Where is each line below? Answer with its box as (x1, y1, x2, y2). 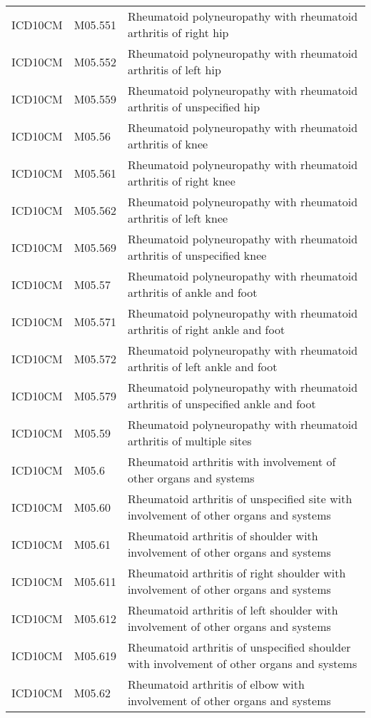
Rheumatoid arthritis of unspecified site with (127, 490, 352, 507)
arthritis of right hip (127, 24, 229, 41)
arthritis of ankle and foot (127, 284, 258, 300)
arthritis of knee (127, 136, 208, 152)
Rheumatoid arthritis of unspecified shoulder (127, 639, 351, 655)
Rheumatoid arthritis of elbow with (127, 676, 305, 692)
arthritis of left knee (127, 210, 228, 226)
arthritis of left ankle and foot (127, 358, 278, 375)
